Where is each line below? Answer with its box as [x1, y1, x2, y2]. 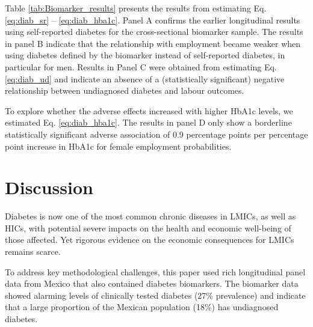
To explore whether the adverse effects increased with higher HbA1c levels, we [5, 104, 293, 117]
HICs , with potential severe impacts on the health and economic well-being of [5, 221, 291, 234]
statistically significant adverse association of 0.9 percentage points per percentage [5, 127, 308, 140]
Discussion [5, 175, 93, 200]
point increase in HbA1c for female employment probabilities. [5, 139, 232, 152]
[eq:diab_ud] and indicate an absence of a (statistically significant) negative [5, 72, 285, 85]
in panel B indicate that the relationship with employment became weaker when [5, 37, 301, 49]
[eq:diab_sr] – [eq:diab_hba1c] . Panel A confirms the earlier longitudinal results [5, 13, 300, 26]
